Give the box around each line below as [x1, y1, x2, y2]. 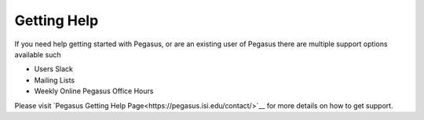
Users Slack [34, 64, 74, 74]
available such [14, 49, 61, 59]
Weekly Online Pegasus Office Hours [34, 86, 154, 96]
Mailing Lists [34, 75, 75, 85]
